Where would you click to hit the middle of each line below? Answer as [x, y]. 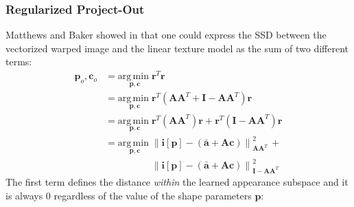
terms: [19, 62]
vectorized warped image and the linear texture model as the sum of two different [177, 48]
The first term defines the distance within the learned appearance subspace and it [177, 181]
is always [24, 195]
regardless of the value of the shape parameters [153, 195]
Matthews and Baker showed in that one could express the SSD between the [166, 35]
